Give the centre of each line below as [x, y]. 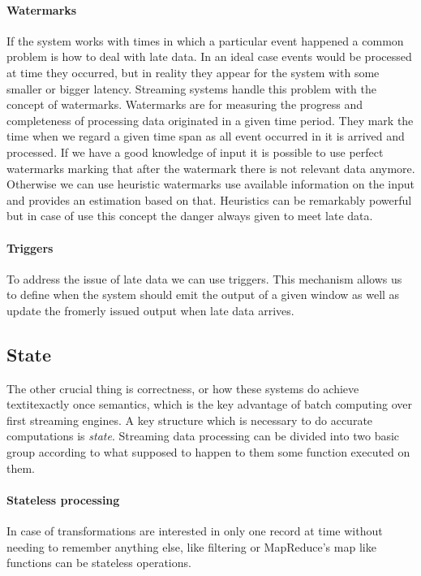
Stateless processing [63, 499]
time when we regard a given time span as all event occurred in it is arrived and [206, 136]
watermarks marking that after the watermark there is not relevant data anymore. [211, 168]
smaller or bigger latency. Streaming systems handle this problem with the [191, 88]
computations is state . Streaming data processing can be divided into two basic [203, 436]
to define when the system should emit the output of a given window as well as [203, 294]
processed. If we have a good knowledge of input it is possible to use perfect [195, 152]
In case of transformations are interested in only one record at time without [195, 531]
